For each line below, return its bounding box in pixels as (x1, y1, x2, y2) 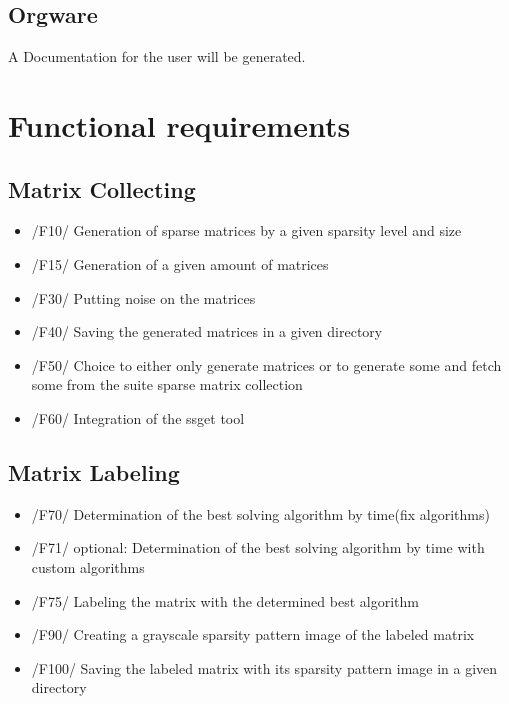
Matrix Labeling (8, 456, 180, 487)
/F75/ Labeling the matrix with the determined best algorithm (31, 590, 419, 611)
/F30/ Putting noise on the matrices (31, 287, 256, 308)
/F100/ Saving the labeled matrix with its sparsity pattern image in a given (31, 657, 498, 678)
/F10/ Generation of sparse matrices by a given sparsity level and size (31, 220, 462, 241)
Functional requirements (8, 104, 351, 145)
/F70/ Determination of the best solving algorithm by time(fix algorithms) (31, 503, 490, 524)
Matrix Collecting (8, 173, 196, 204)
